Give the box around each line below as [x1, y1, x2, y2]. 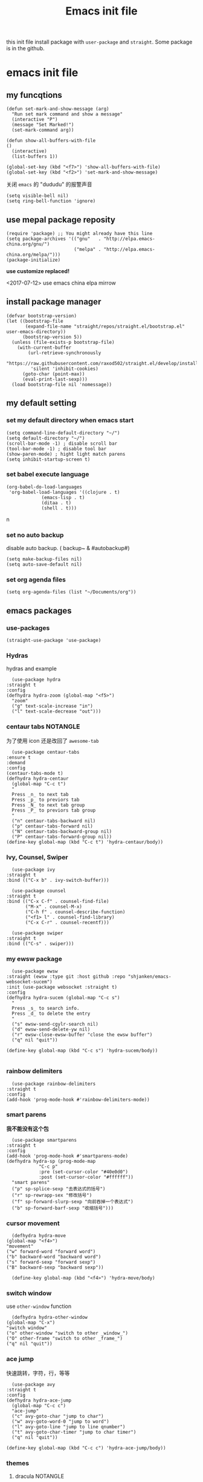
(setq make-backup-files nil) [6, 556, 83, 563]
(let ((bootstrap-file [6, 318, 63, 324]
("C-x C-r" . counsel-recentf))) [25, 919, 110, 925]
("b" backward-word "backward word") [6, 1254, 101, 1260]
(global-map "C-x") [6, 1319, 56, 1326]
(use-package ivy [11, 866, 56, 873]
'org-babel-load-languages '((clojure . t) [8, 489, 120, 495]
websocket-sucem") [6, 979, 53, 985]
